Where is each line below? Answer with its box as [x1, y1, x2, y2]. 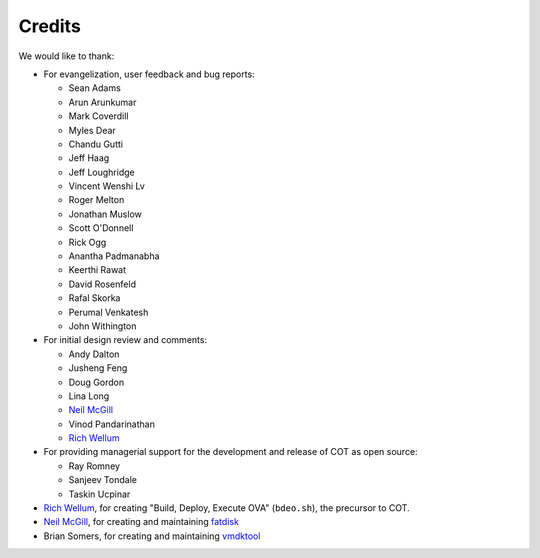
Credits [18, 15, 82, 37]
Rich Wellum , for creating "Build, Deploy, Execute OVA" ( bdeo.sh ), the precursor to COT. [43, 502, 410, 514]
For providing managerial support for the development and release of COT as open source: [43, 446, 419, 458]
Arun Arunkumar [68, 96, 137, 108]
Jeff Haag [68, 152, 110, 164]
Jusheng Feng [68, 362, 128, 374]
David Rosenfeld [68, 278, 137, 290]
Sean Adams [68, 82, 122, 94]
